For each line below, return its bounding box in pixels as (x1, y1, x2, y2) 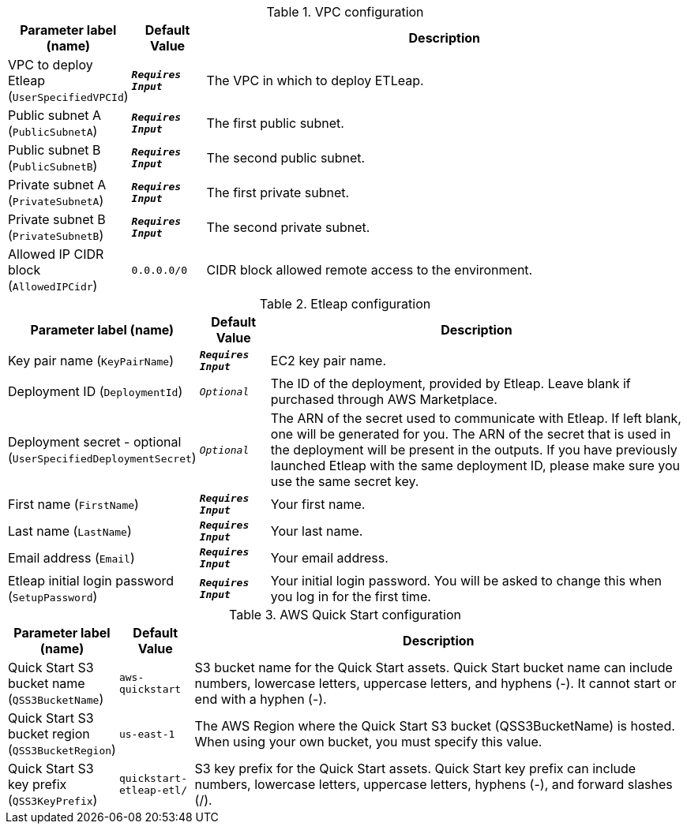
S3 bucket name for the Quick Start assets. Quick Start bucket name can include (194, 660, 673, 675)
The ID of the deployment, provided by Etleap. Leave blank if (270, 376, 631, 391)
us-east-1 (118, 727, 175, 740)
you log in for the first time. (270, 589, 431, 604)
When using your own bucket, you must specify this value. (194, 734, 542, 750)
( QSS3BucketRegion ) (8, 742, 116, 757)
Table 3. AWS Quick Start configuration (229, 607, 461, 622)
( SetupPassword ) (8, 589, 98, 604)
